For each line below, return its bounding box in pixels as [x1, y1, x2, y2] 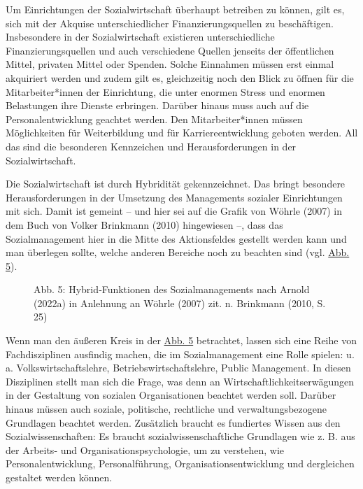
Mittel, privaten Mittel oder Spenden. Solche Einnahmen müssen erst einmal [6, 57, 334, 71]
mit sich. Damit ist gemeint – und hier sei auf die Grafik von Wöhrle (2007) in [6, 204, 342, 218]
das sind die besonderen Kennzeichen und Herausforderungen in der [6, 139, 297, 153]
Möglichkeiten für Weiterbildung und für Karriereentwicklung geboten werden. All [6, 125, 358, 140]
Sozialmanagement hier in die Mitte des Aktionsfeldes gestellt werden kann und [6, 231, 347, 246]
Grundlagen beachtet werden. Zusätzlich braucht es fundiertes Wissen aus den [6, 415, 341, 430]
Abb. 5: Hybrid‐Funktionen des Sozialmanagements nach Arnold [34, 282, 310, 297]
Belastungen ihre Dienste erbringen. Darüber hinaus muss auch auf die [6, 98, 309, 113]
